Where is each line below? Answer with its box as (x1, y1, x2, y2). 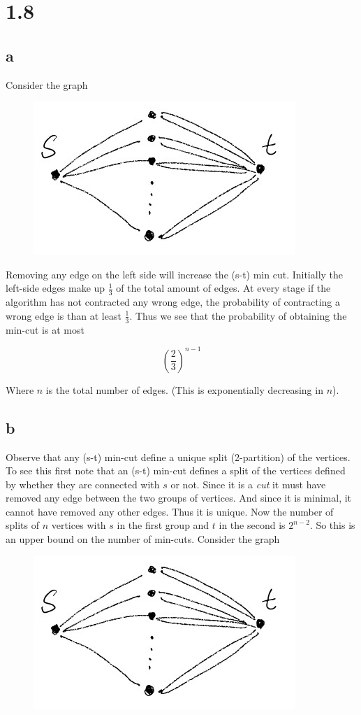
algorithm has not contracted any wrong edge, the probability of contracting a (6, 295, 341, 309)
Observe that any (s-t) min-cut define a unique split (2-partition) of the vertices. (6, 449, 351, 464)
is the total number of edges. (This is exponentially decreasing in (45, 382, 323, 397)
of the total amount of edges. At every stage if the (116, 281, 331, 295)
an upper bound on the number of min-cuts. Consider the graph (6, 532, 280, 546)
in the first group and (117, 518, 209, 532)
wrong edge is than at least (6, 308, 121, 323)
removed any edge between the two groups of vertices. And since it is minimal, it (6, 490, 352, 505)
